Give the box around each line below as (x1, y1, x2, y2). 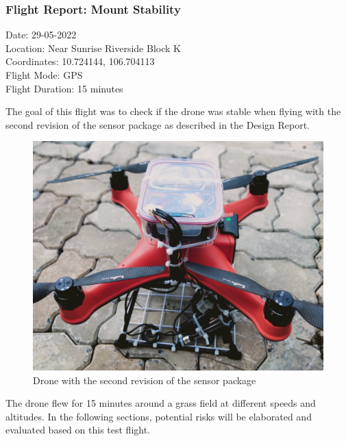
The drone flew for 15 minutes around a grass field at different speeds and (5, 396, 316, 410)
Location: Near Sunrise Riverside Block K (5, 40, 181, 55)
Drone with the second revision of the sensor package (33, 373, 256, 387)
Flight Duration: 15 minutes (5, 81, 123, 95)
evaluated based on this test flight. (5, 423, 151, 437)
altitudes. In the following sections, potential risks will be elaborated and (5, 409, 312, 423)
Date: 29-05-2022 (5, 27, 77, 42)
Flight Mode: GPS (5, 68, 83, 81)
